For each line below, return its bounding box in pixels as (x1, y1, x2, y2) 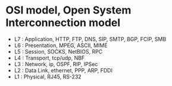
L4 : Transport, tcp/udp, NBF (14, 54, 85, 61)
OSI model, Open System (5, 4, 132, 17)
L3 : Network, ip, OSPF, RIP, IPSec (14, 60, 98, 68)
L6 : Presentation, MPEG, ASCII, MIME (14, 42, 108, 49)
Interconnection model (5, 16, 121, 29)
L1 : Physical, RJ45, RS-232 (14, 73, 82, 80)
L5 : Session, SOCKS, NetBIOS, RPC (14, 48, 103, 55)
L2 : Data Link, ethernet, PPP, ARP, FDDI (14, 67, 112, 74)
